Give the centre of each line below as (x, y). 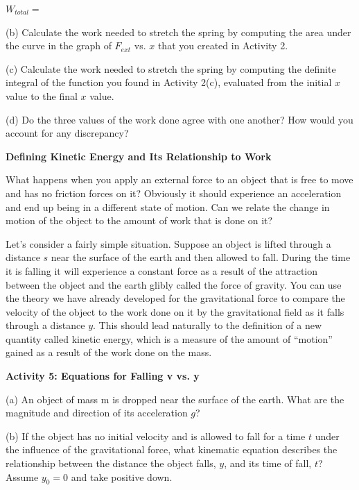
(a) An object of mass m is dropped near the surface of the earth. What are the (175, 399)
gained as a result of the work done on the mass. (109, 352)
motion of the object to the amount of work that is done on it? (139, 220)
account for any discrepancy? (67, 133)
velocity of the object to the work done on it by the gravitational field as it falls (175, 311)
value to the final (42, 95)
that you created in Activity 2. (223, 45)
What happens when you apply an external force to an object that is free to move (179, 179)
